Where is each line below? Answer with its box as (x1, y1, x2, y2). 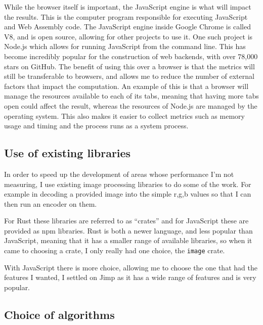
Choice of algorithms (4, 306, 115, 322)
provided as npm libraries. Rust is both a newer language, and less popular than (4, 225, 253, 236)
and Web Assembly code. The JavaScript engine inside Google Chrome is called (4, 21, 251, 32)
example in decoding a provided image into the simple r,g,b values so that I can (4, 189, 251, 199)
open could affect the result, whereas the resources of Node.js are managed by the (4, 100, 257, 111)
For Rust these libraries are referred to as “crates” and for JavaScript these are (4, 215, 249, 226)
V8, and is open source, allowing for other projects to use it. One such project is (4, 31, 253, 41)
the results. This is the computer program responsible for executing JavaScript (4, 11, 248, 22)
